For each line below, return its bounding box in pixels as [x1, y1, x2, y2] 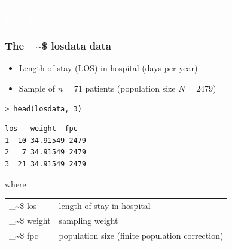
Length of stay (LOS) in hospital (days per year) [19, 62, 198, 74]
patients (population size [85, 82, 176, 94]
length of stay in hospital [59, 199, 151, 211]
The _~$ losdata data [5, 38, 111, 53]
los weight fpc [5, 124, 78, 133]
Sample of [19, 82, 56, 94]
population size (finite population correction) [59, 229, 224, 241]
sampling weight [59, 214, 118, 226]
